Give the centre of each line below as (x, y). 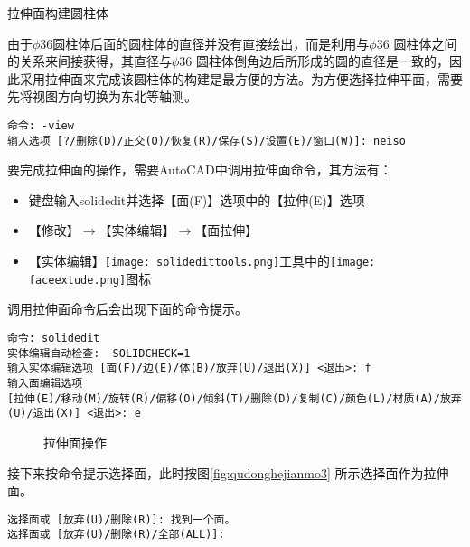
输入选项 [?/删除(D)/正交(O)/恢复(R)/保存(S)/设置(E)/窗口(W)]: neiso (207, 141)
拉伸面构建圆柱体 (58, 13)
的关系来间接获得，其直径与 (89, 61)
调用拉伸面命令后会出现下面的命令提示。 (127, 309)
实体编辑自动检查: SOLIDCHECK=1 (99, 353)
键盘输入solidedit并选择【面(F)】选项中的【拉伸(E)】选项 (197, 199)
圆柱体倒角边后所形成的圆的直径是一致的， (323, 61)
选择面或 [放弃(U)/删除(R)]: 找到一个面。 (122, 519)
